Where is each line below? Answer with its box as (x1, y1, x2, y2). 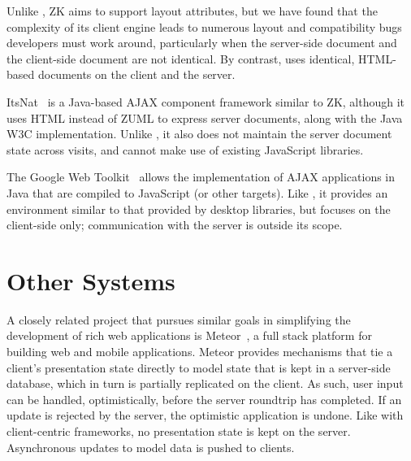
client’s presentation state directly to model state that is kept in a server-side (6, 359, 391, 376)
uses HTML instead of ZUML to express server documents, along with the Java (6, 109, 403, 126)
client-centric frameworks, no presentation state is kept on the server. (6, 423, 351, 439)
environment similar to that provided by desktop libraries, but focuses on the (6, 200, 391, 217)
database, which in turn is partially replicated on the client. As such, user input (6, 375, 404, 392)
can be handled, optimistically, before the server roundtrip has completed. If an (6, 390, 402, 407)
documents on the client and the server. (37, 66, 236, 83)
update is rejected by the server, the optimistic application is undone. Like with (6, 407, 404, 424)
